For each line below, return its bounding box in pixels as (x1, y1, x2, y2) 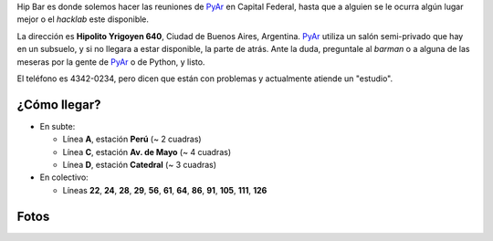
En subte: (39, 120, 76, 131)
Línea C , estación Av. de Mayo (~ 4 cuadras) (62, 146, 232, 157)
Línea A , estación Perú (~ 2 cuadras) (62, 133, 202, 145)
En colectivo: (39, 172, 89, 183)
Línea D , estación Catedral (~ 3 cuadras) (62, 160, 217, 171)
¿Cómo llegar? (16, 97, 101, 112)
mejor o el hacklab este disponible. (16, 14, 150, 25)
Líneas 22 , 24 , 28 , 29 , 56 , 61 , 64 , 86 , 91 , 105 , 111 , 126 (62, 184, 267, 195)
